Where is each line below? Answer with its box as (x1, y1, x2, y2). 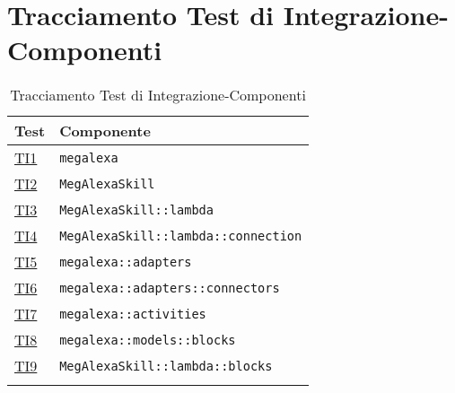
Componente (59, 120, 151, 142)
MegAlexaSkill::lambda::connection (59, 228, 302, 243)
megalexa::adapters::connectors (59, 280, 280, 295)
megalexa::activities (59, 306, 206, 321)
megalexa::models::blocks (59, 332, 236, 347)
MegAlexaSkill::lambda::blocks (59, 358, 273, 373)
